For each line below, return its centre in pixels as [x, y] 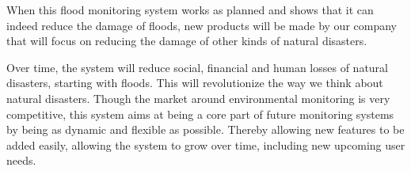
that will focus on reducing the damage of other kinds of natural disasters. [187, 41]
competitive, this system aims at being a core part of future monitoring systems [200, 114]
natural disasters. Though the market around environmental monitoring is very [198, 98]
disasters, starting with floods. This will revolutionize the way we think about [195, 83]
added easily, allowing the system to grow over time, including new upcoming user [206, 144]
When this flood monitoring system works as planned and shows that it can [190, 9]
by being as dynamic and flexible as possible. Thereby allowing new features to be [205, 129]
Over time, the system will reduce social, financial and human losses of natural [198, 67]
